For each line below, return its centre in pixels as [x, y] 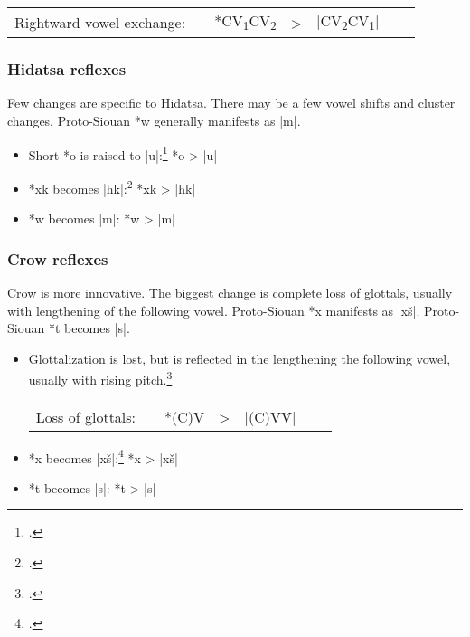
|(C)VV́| [270, 416]
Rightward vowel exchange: [100, 22]
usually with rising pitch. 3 [100, 378]
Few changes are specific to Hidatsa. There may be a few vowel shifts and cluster [231, 103]
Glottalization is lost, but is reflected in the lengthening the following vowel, [240, 358]
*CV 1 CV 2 [245, 22]
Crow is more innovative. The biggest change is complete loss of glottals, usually [230, 292]
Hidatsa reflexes [67, 69]
